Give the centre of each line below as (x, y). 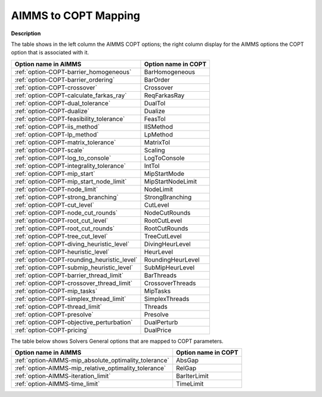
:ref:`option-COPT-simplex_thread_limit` (70, 299)
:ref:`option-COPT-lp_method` (57, 134)
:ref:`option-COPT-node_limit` (56, 189)
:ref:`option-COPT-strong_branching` (66, 197)
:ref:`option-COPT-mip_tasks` (56, 291)
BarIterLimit (192, 376)
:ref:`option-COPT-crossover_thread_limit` (74, 283)
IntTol (152, 166)
